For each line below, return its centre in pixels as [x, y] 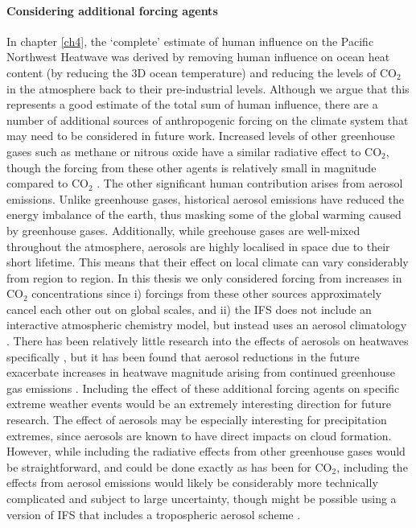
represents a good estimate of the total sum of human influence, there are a [192, 104]
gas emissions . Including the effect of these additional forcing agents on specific [203, 388]
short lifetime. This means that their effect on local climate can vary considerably [208, 262]
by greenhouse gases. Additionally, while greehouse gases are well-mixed [183, 230]
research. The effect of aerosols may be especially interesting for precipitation [197, 420]
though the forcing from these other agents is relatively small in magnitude [192, 167]
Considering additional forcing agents [112, 10]
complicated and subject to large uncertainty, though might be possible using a [202, 499]
